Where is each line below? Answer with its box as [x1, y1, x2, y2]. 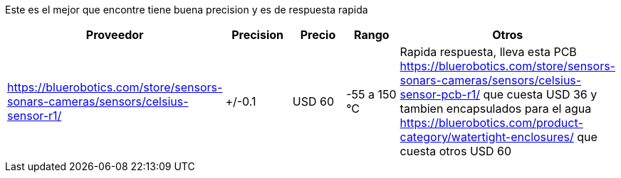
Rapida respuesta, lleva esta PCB [400, 45, 577, 59]
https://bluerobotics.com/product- [400, 116, 583, 130]
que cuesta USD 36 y [483, 87, 597, 101]
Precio [300, 28, 336, 42]
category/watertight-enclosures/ [400, 130, 574, 144]
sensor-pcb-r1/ [400, 87, 480, 101]
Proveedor [85, 28, 144, 42]
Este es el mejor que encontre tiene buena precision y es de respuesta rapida [5, 4, 368, 16]
